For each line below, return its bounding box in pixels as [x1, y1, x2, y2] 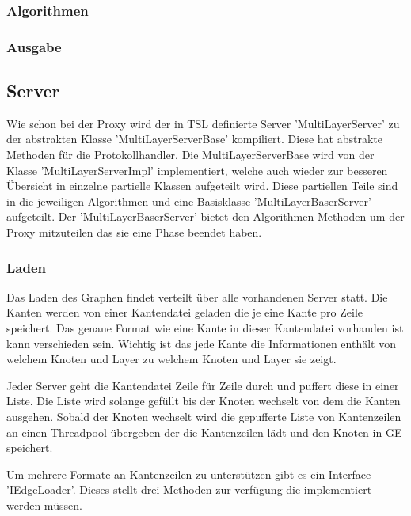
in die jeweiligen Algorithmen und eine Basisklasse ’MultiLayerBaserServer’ [6, 192, 371, 209]
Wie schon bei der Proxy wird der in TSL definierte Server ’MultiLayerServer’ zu [6, 115, 400, 131]
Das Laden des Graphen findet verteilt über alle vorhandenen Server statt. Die [6, 288, 388, 305]
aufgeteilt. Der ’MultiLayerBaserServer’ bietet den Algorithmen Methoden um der [6, 208, 405, 225]
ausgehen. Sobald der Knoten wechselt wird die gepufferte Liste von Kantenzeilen [6, 408, 401, 425]
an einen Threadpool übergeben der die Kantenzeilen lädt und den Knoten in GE [6, 423, 402, 440]
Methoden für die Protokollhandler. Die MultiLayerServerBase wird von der [6, 146, 375, 163]
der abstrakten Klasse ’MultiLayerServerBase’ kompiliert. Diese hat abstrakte [6, 131, 382, 147]
